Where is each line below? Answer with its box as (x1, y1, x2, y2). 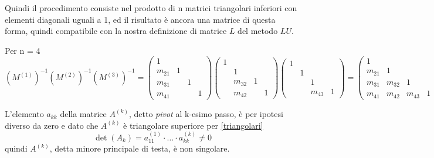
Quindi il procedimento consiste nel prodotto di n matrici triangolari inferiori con (5, 2, 297, 13)
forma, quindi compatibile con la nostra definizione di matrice (5, 25, 227, 37)
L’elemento (5, 107, 44, 119)
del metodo (238, 25, 278, 37)
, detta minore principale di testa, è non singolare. (49, 142, 230, 154)
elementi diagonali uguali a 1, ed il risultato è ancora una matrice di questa (5, 13, 276, 25)
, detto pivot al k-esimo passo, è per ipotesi (128, 107, 283, 119)
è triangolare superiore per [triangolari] (123, 119, 263, 131)
